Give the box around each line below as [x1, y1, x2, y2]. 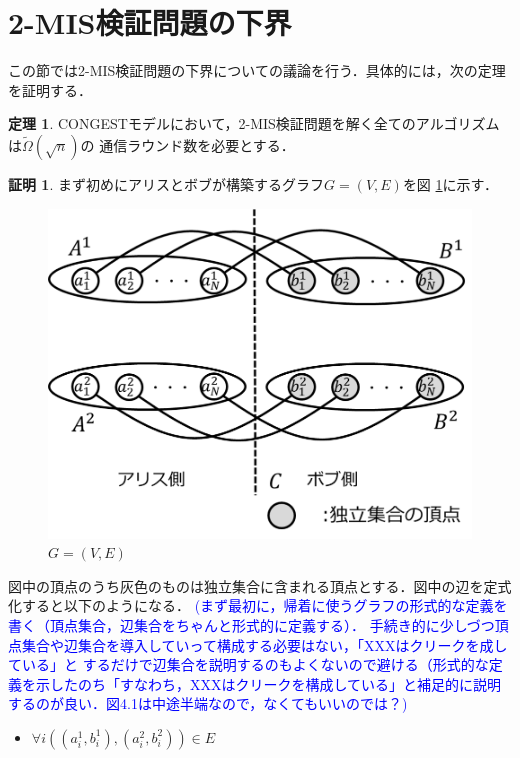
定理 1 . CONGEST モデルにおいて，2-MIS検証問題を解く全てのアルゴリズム [8, 113, 500, 134]
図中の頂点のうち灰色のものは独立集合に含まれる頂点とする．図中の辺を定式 [8, 575, 512, 596]
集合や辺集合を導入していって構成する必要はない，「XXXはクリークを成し [21, 634, 508, 655]
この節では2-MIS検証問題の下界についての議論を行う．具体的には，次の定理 [8, 60, 506, 81]
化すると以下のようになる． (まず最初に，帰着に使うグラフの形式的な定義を [8, 595, 508, 616]
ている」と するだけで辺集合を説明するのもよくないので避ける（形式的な [8, 654, 489, 675]
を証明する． [8, 79, 92, 100]
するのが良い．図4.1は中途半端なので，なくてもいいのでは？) [8, 693, 408, 714]
